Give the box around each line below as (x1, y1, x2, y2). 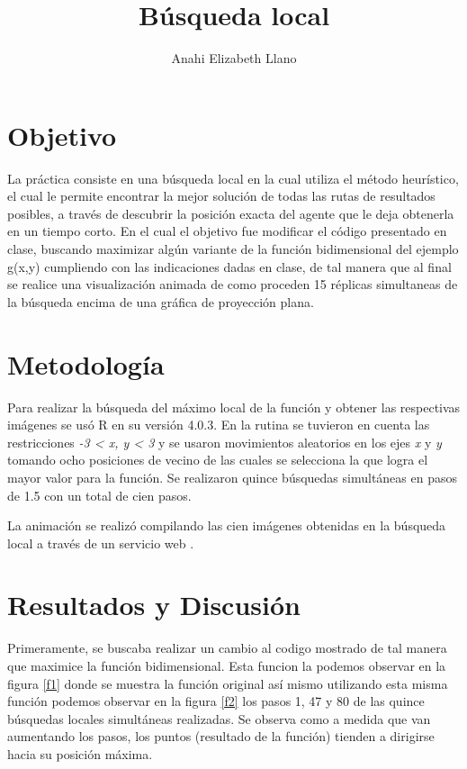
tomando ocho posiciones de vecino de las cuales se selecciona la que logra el (7, 450, 428, 469)
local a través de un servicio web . (7, 533, 194, 552)
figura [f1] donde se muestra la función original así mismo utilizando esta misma (7, 674, 448, 692)
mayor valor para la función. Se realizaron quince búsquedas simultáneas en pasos (7, 467, 457, 486)
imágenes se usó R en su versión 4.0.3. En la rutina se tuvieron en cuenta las (7, 415, 430, 434)
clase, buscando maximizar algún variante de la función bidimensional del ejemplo (7, 240, 459, 258)
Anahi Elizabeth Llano (171, 49, 297, 68)
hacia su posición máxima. (7, 744, 153, 763)
